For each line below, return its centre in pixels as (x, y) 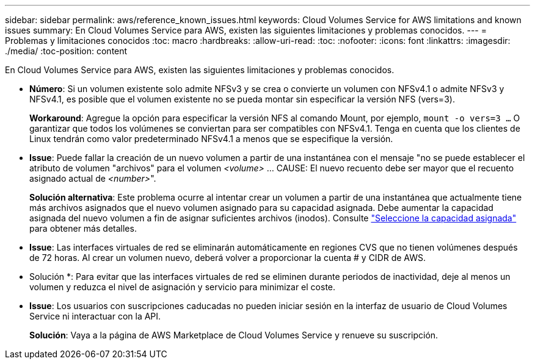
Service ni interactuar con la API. (95, 316)
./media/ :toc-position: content (66, 51)
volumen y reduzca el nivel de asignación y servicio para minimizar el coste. (183, 287)
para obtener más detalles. (83, 228)
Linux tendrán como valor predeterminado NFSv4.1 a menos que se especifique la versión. (211, 139)
